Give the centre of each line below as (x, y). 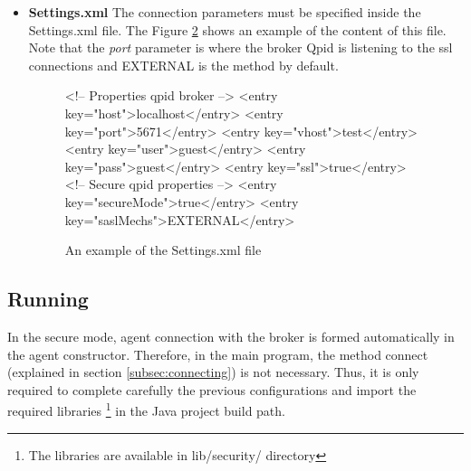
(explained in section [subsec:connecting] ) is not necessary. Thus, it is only (213, 372)
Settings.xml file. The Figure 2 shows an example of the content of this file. (237, 29)
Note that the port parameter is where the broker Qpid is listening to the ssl (240, 47)
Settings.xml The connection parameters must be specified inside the (225, 12)
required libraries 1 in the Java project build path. (146, 409)
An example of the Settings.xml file (163, 250)
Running (48, 299)
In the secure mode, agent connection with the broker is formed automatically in (231, 336)
